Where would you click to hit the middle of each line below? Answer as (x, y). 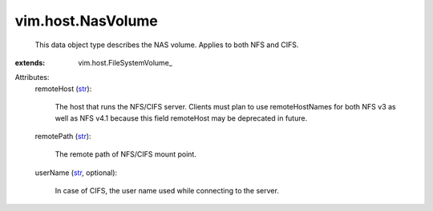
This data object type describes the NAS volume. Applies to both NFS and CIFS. (167, 45)
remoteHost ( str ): (63, 89)
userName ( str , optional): (76, 173)
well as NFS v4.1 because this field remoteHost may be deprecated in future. (181, 118)
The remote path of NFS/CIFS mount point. (125, 154)
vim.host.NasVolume (86, 21)
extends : (30, 62)
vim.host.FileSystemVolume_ (125, 62)
